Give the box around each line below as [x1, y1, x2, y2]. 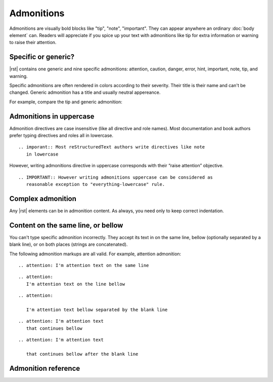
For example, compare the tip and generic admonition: [9, 99, 122, 105]
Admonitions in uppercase [9, 112, 95, 121]
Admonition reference [9, 364, 80, 372]
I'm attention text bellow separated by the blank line [26, 307, 168, 313]
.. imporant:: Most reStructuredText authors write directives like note [18, 144, 205, 150]
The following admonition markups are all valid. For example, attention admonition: [9, 251, 181, 257]
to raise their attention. [9, 40, 57, 46]
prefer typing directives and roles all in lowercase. [9, 132, 114, 139]
